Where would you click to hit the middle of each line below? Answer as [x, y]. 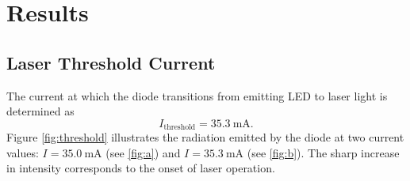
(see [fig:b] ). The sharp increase [323, 152]
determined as [40, 111]
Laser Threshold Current [111, 62]
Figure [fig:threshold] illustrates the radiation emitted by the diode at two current [205, 137]
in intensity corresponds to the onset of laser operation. [141, 168]
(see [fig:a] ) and [143, 152]
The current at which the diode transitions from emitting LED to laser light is [197, 95]
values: [23, 152]
